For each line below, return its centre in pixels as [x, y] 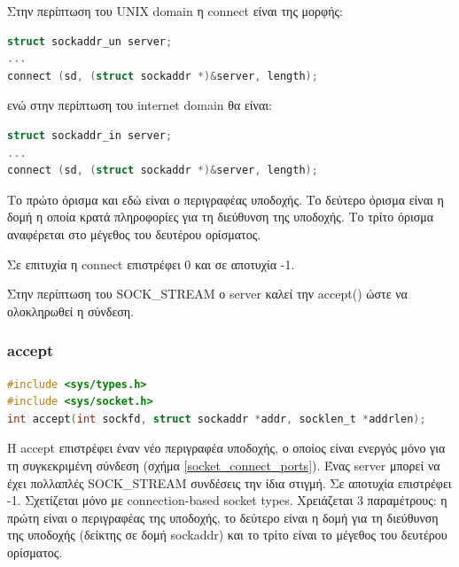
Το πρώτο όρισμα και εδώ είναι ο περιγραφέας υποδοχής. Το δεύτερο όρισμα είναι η [226, 199]
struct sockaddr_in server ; [90, 135]
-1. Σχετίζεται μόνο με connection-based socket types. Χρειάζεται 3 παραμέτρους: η [227, 500]
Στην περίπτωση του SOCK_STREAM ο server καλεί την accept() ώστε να [207, 294]
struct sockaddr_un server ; [90, 41]
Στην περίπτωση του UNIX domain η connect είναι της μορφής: [175, 11]
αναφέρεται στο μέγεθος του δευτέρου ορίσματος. [134, 233]
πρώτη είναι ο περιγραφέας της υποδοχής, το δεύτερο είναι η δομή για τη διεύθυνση [223, 517]
